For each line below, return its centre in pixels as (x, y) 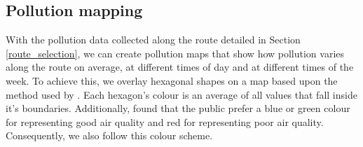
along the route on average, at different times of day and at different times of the (180, 67)
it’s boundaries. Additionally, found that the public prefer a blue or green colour (178, 108)
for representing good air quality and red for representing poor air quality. (165, 121)
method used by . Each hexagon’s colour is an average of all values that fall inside (181, 94)
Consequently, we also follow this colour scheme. (109, 135)
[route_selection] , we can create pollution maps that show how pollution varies (175, 53)
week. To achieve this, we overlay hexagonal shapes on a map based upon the (172, 80)
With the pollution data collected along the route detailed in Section (153, 40)
